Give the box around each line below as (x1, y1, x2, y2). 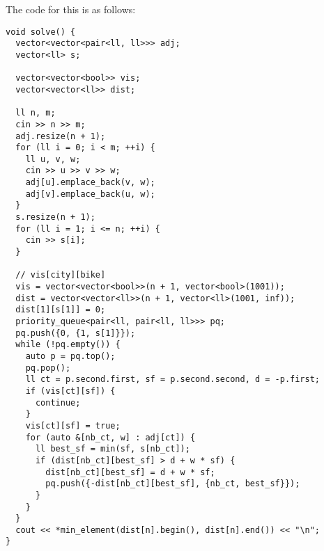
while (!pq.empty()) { (15, 340, 121, 350)
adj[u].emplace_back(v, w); (25, 177, 155, 188)
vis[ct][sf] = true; (25, 420, 121, 431)
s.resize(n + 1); (15, 212, 95, 223)
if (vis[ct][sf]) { (25, 385, 116, 396)
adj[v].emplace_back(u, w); (25, 189, 155, 199)
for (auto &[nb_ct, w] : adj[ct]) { (25, 432, 196, 442)
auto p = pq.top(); (25, 351, 116, 361)
